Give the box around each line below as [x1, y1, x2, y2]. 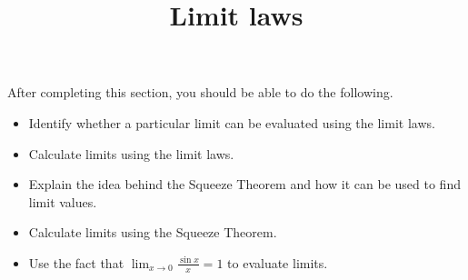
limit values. [28, 192, 97, 211]
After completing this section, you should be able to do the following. [7, 83, 393, 102]
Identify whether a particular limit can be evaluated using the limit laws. [28, 113, 435, 132]
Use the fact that [28, 253, 124, 272]
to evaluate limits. [227, 253, 328, 272]
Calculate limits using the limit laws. [28, 144, 234, 163]
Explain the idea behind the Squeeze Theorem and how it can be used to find [28, 175, 461, 194]
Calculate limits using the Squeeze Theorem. [28, 223, 277, 242]
